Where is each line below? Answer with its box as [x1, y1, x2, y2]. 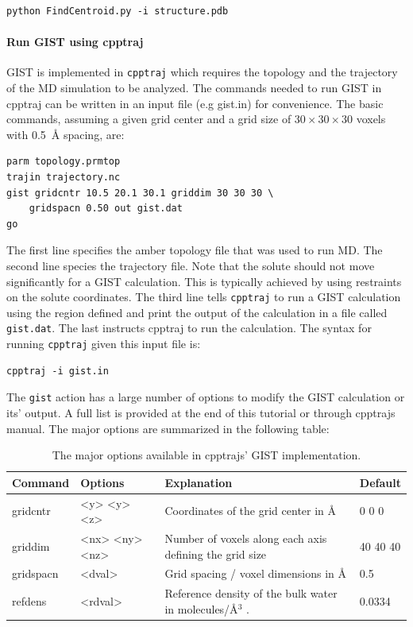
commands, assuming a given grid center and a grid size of [6, 110, 291, 127]
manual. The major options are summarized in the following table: [6, 420, 330, 436]
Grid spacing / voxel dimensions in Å [164, 565, 347, 582]
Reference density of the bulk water [164, 585, 338, 602]
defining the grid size [164, 545, 267, 562]
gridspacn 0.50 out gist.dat [29, 203, 183, 215]
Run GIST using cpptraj [6, 33, 144, 50]
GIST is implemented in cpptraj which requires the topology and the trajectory [6, 64, 398, 80]
